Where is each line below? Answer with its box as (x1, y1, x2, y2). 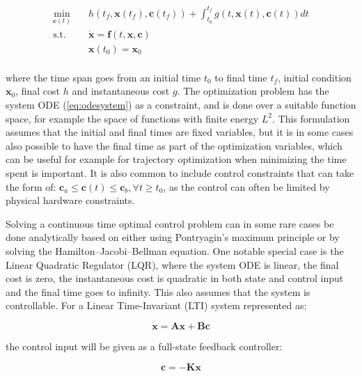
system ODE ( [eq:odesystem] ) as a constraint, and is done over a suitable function (6, 97, 356, 112)
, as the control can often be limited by (163, 179, 330, 194)
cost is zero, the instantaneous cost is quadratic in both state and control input (6, 271, 344, 285)
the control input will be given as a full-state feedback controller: (6, 339, 283, 354)
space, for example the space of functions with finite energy (6, 111, 259, 125)
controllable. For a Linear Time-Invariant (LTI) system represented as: (6, 298, 307, 313)
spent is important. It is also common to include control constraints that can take (6, 166, 354, 180)
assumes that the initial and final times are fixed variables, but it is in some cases (6, 125, 354, 139)
